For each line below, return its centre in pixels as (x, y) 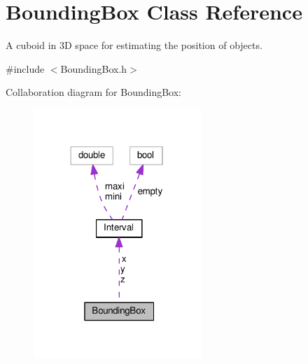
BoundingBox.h (94, 68)
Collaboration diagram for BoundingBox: (94, 92)
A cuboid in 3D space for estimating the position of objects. (134, 45)
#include (25, 68)
